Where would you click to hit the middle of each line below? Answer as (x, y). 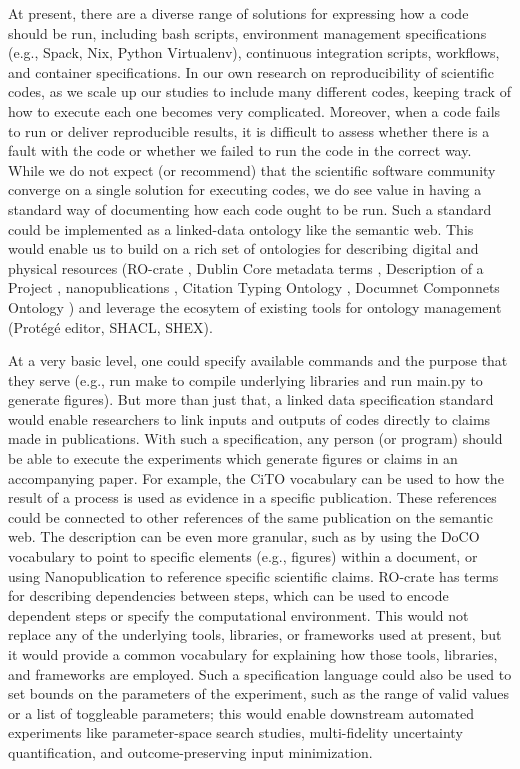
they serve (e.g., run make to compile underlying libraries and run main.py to (245, 379)
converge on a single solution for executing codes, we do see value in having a (245, 189)
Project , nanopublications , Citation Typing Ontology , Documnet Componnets (254, 287)
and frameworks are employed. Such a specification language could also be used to (260, 673)
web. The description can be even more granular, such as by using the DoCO (244, 536)
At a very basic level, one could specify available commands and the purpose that (258, 360)
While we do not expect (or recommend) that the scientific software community (252, 169)
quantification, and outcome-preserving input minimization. (190, 751)
